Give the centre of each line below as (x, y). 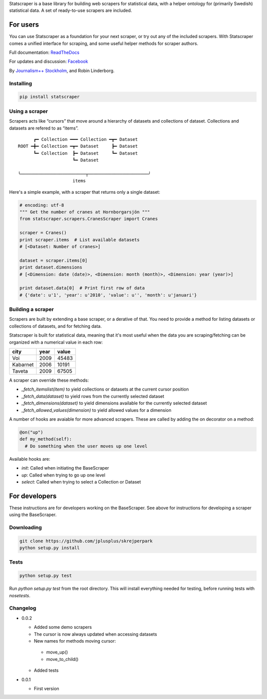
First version (46, 688)
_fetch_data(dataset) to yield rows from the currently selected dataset (93, 396)
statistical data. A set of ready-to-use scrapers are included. (70, 10)
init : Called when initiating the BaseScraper (65, 468)
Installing (21, 83)
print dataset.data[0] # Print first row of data (82, 288)
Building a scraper (31, 309)
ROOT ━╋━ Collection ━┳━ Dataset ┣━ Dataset (78, 146)
